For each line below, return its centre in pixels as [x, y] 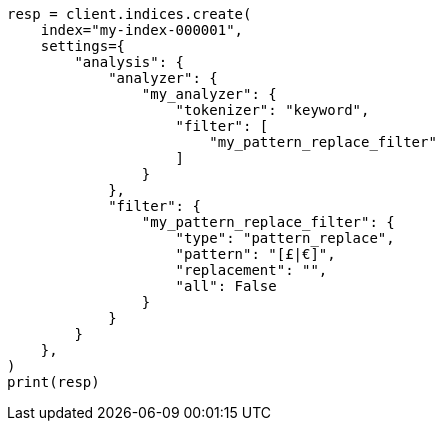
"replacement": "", [251, 270]
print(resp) [53, 382]
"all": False [226, 286]
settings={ [83, 46]
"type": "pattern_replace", [285, 238]
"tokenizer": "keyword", [272, 110]
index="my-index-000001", [142, 30]
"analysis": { [129, 62]
